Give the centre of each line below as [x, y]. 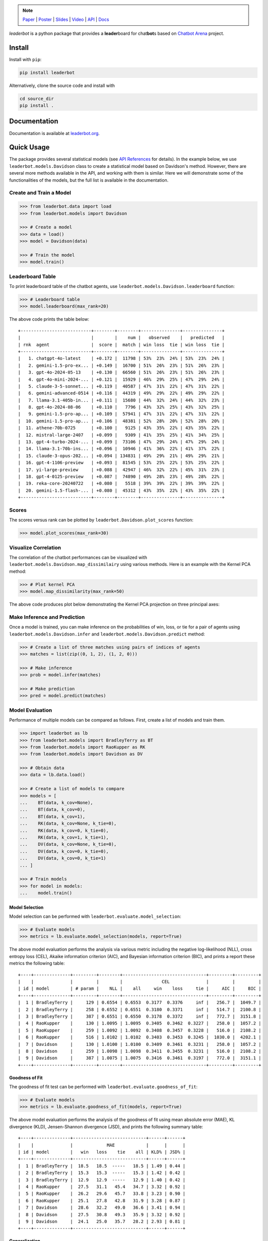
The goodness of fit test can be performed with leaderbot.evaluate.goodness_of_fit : [103, 1087]
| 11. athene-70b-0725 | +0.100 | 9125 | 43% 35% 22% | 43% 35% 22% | [121, 428]
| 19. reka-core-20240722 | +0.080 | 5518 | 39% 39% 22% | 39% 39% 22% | [121, 483]
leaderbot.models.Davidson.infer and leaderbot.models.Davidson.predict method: [107, 634]
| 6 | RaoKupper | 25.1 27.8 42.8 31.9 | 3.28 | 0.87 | [102, 1201]
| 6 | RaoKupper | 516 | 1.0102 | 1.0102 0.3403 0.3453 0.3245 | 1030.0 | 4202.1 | [140, 1037]
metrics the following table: [37, 964]
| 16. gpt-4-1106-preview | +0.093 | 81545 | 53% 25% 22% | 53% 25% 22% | [121, 463]
